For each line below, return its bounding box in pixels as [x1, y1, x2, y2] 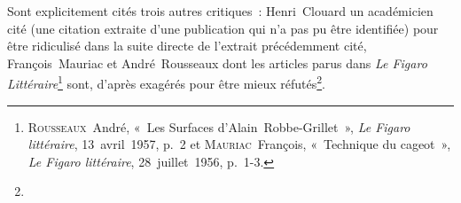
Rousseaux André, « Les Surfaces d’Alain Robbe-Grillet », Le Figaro [27, 117, 410, 136]
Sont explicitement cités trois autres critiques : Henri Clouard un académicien [7, 2, 434, 20]
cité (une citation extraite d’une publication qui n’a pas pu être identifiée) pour [7, 19, 439, 37]
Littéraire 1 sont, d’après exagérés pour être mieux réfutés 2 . [7, 72, 326, 93]
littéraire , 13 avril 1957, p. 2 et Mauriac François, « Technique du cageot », [27, 135, 451, 153]
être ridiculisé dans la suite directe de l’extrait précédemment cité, [7, 36, 367, 55]
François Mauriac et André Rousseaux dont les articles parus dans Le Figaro [7, 53, 427, 72]
